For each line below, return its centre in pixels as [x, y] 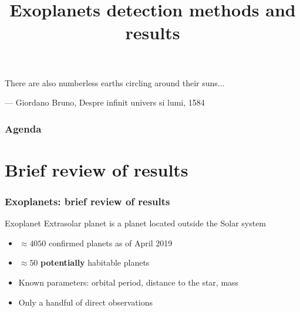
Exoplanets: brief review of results [87, 201]
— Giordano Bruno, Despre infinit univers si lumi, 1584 [105, 102]
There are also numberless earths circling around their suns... [115, 82]
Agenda [23, 128]
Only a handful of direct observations [85, 302]
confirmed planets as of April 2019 [111, 243]
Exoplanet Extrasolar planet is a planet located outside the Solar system [136, 223]
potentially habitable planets [95, 262]
